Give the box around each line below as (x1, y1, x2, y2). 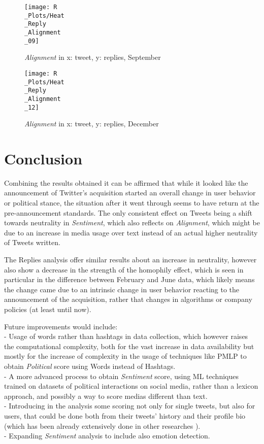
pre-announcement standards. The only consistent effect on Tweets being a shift (4, 207, 252, 218)
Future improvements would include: (4, 321, 118, 331)
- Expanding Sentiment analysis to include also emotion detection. (4, 430, 210, 441)
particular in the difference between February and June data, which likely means (4, 274, 255, 285)
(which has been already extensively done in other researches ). (4, 420, 201, 431)
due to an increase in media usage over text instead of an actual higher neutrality (4, 227, 258, 237)
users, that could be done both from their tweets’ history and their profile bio (4, 410, 246, 421)
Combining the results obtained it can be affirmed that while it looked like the (4, 177, 248, 188)
